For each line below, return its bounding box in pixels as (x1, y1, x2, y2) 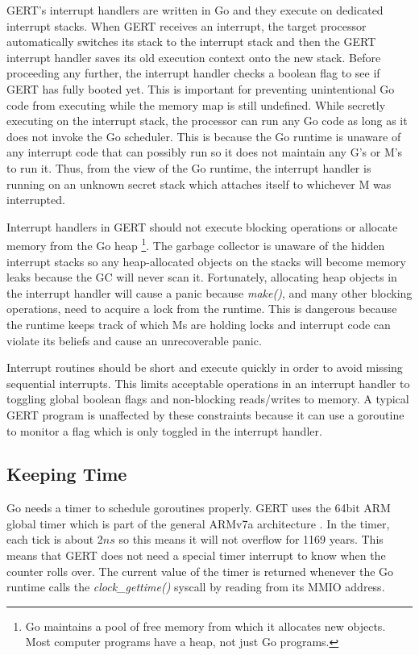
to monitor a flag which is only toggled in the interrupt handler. (6, 422, 322, 439)
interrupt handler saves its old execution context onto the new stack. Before (6, 48, 381, 65)
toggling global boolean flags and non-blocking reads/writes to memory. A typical (6, 390, 409, 407)
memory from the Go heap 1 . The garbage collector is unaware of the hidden (6, 235, 385, 253)
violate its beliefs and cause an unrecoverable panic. (6, 332, 262, 348)
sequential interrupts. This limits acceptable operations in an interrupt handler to (6, 374, 410, 391)
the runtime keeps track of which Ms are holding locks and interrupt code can (6, 315, 391, 332)
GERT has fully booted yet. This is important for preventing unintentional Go (6, 80, 395, 97)
